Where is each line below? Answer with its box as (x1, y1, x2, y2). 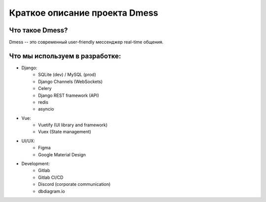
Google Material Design (38, 151, 86, 157)
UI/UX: (21, 138, 35, 144)
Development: (21, 161, 50, 167)
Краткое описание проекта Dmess (9, 7, 159, 18)
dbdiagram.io (38, 188, 65, 194)
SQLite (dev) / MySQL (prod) (38, 72, 96, 78)
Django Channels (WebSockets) (38, 79, 103, 85)
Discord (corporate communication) (38, 181, 111, 187)
